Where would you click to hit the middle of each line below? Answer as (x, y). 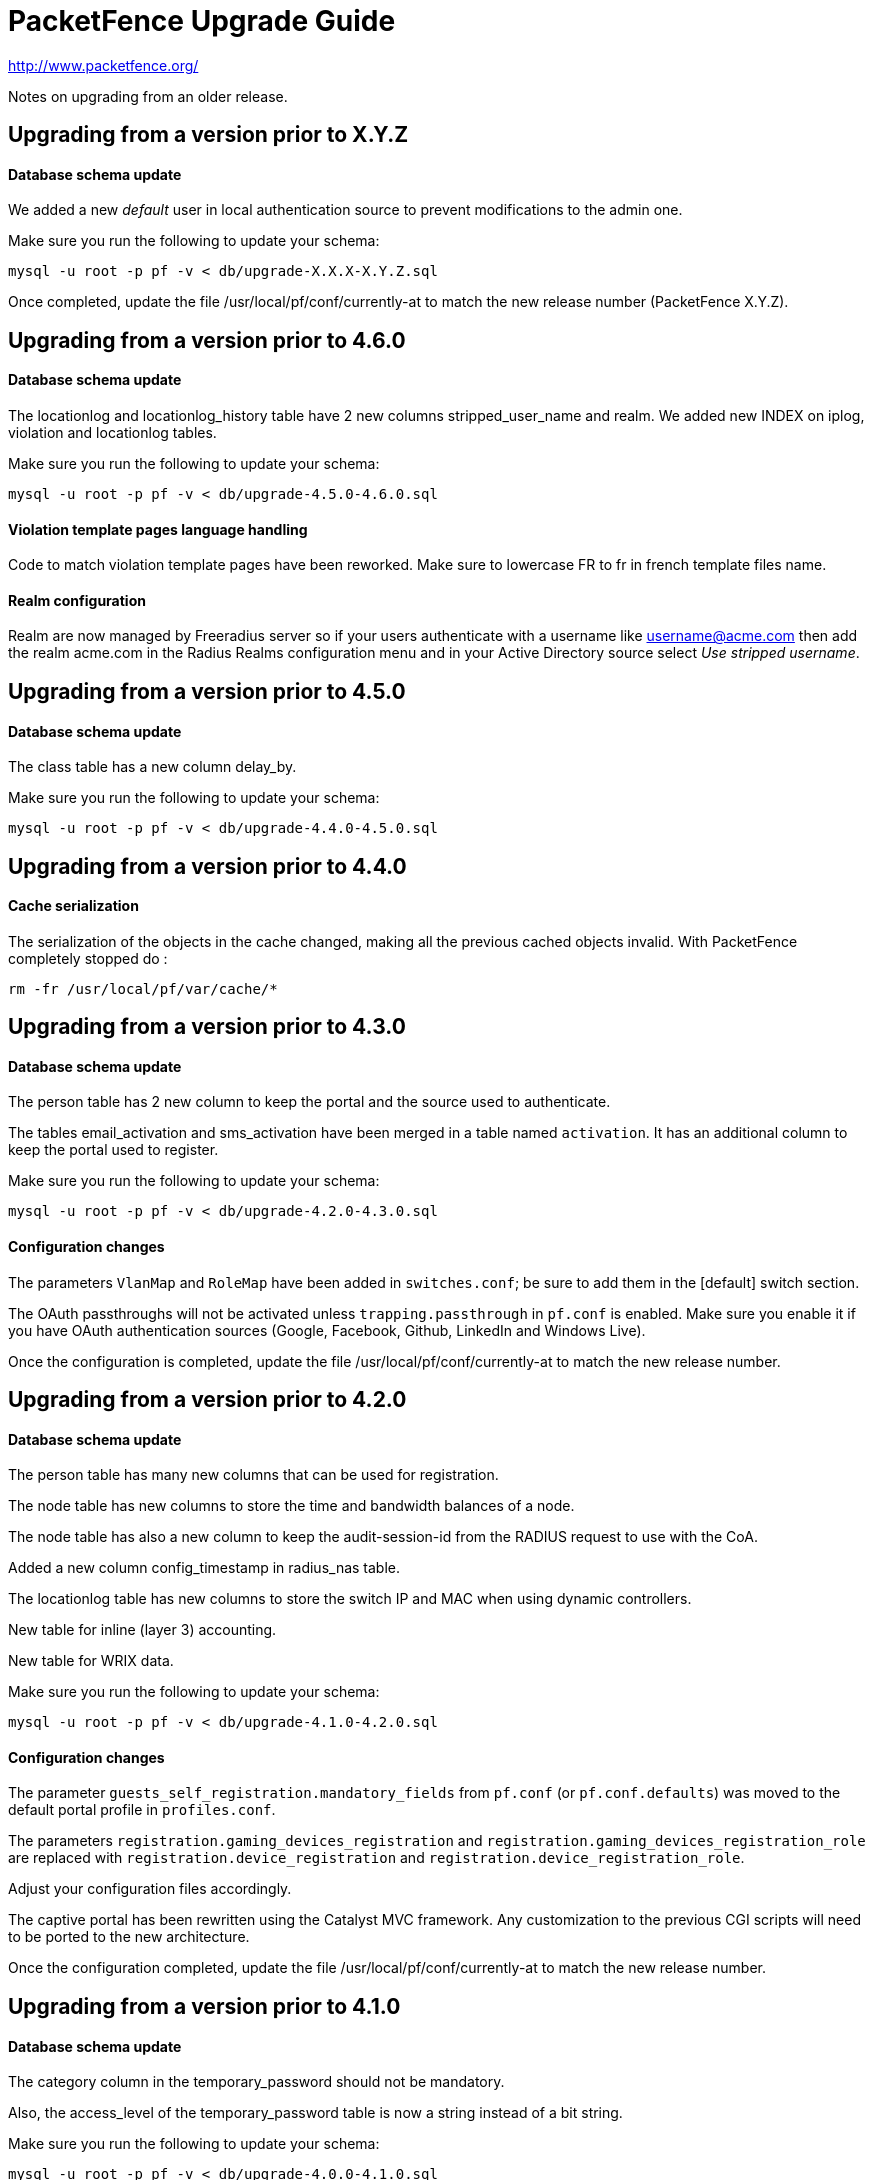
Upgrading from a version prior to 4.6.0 (207, 340)
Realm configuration (77, 600)
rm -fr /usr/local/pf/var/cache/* (143, 988)
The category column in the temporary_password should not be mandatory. (256, 2082)
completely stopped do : (88, 958)
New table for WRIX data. (91, 1661)
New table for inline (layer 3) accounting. (142, 1630)
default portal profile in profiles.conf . (142, 1810)
